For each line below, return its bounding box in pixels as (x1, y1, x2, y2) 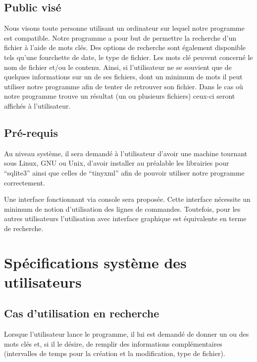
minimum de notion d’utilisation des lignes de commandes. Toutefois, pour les (4, 203, 241, 214)
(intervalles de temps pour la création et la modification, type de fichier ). (4, 348, 225, 359)
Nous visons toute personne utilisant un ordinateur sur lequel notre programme (4, 23, 245, 33)
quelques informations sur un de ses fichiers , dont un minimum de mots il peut (4, 71, 243, 82)
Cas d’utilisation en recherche (4, 305, 159, 321)
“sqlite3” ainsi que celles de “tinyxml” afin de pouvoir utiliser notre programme (4, 167, 245, 178)
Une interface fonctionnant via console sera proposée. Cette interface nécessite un (4, 194, 251, 204)
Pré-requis (4, 124, 58, 140)
